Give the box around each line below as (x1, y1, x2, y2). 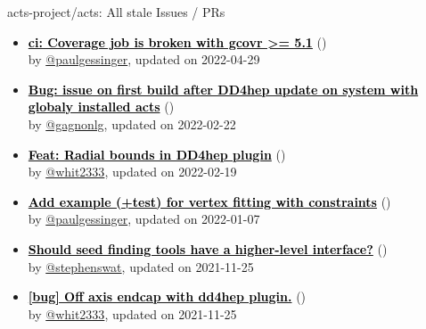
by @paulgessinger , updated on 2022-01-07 (28, 210, 260, 228)
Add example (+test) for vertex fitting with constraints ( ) (28, 192, 391, 210)
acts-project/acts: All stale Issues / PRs (7, 3, 225, 21)
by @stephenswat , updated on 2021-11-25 (28, 257, 254, 276)
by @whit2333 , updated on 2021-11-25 (28, 304, 237, 323)
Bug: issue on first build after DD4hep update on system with (28, 79, 419, 98)
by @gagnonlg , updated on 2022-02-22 (28, 114, 236, 133)
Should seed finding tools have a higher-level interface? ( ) (28, 239, 388, 258)
